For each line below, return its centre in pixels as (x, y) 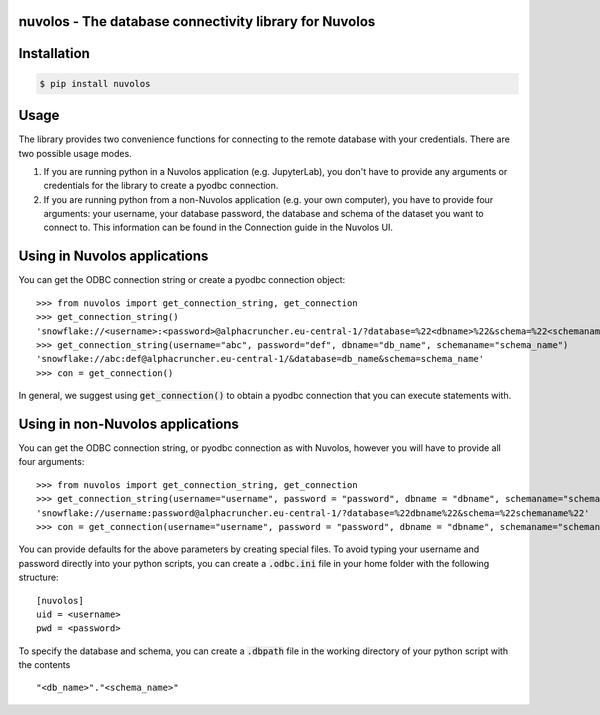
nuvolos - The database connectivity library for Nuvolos (197, 21)
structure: (38, 577)
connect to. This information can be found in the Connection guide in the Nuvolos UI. (218, 227)
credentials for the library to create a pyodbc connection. (161, 186)
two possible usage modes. (75, 153)
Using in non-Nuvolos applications (129, 423)
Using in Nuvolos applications (113, 256)
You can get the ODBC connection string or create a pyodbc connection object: (182, 280)
